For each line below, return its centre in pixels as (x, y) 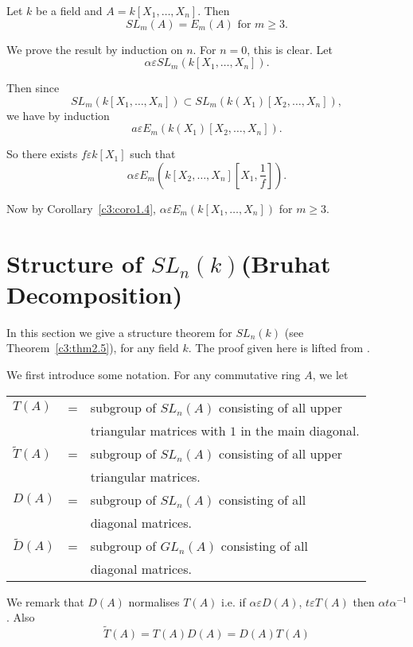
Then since (33, 88)
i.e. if (234, 601)
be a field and (69, 10)
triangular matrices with (158, 430)
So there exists (42, 154)
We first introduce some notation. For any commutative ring (154, 375)
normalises (154, 601)
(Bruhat (286, 263)
